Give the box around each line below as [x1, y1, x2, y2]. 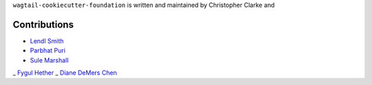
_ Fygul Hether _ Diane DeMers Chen [12, 69, 117, 77]
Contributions [12, 19, 74, 30]
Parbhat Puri [30, 47, 65, 55]
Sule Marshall [30, 56, 69, 64]
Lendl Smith [30, 36, 64, 45]
